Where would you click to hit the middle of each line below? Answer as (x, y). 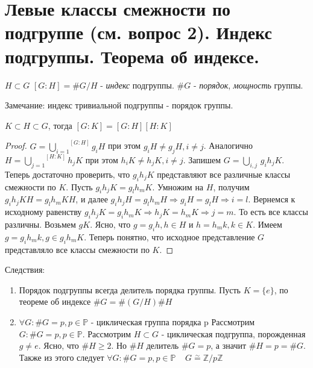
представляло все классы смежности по (77, 249)
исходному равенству (43, 212)
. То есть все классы (271, 212)
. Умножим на (178, 186)
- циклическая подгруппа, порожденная (233, 333)
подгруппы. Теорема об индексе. (132, 56)
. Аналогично (228, 145)
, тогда (60, 125)
